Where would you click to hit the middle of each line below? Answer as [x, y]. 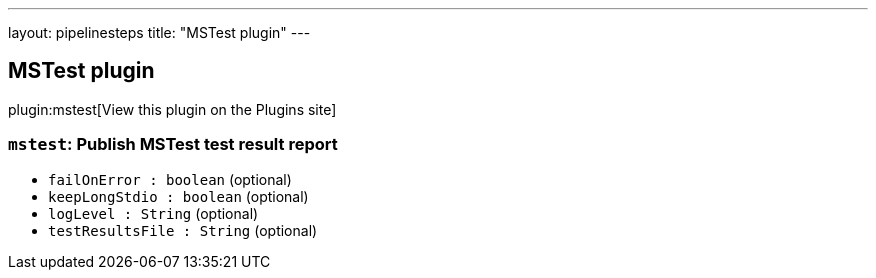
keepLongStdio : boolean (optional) [178, 196]
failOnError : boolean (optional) [170, 179]
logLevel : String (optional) [153, 213]
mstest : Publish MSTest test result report [173, 144]
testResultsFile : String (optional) [183, 230]
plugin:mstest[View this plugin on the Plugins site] [172, 109]
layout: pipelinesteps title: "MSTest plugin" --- [159, 32]
